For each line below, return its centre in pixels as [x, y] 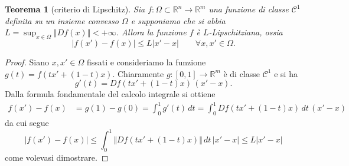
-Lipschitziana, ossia [246, 32]
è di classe [242, 73]
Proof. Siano [27, 62]
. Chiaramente [138, 73]
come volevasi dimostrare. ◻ [57, 157]
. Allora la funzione [151, 32]
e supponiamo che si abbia [178, 20]
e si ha [286, 73]
